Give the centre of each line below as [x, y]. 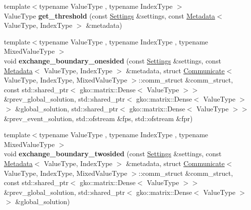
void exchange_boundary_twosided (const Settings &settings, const [113, 154]
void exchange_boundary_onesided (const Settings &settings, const [113, 60]
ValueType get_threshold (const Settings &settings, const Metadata [110, 15]
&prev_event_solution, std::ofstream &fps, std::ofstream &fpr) [98, 118]
